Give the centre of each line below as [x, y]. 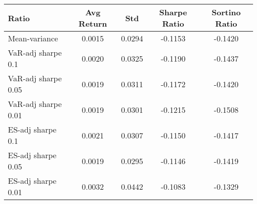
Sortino [226, 12]
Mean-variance [33, 38]
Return [93, 23]
